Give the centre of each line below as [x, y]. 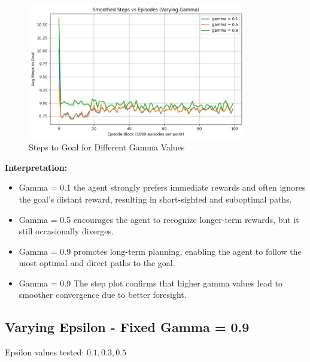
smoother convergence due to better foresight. [103, 295]
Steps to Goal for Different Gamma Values [107, 147]
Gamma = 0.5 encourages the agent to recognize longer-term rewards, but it [159, 219]
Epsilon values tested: [45, 352]
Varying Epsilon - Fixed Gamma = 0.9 [127, 327]
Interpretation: [36, 167]
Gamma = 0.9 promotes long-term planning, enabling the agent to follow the [160, 251]
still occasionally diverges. [66, 231]
